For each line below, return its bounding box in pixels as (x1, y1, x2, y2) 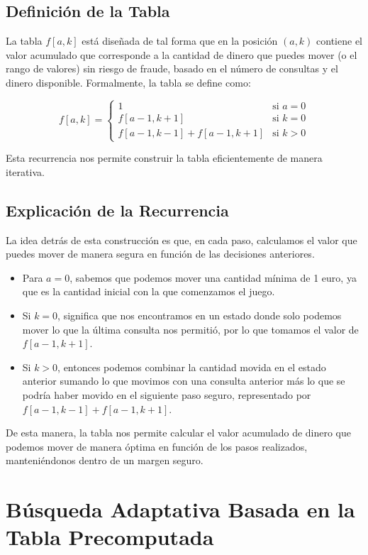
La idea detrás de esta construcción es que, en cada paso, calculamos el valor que (6, 232, 357, 247)
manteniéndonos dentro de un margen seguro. (6, 453, 203, 468)
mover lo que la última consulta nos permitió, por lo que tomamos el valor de (22, 322, 359, 336)
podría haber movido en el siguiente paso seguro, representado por (22, 387, 311, 402)
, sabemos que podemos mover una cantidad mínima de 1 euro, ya (69, 270, 357, 285)
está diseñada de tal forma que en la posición (82, 33, 278, 48)
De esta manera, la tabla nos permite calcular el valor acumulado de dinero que (6, 425, 352, 440)
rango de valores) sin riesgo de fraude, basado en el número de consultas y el (6, 61, 338, 76)
